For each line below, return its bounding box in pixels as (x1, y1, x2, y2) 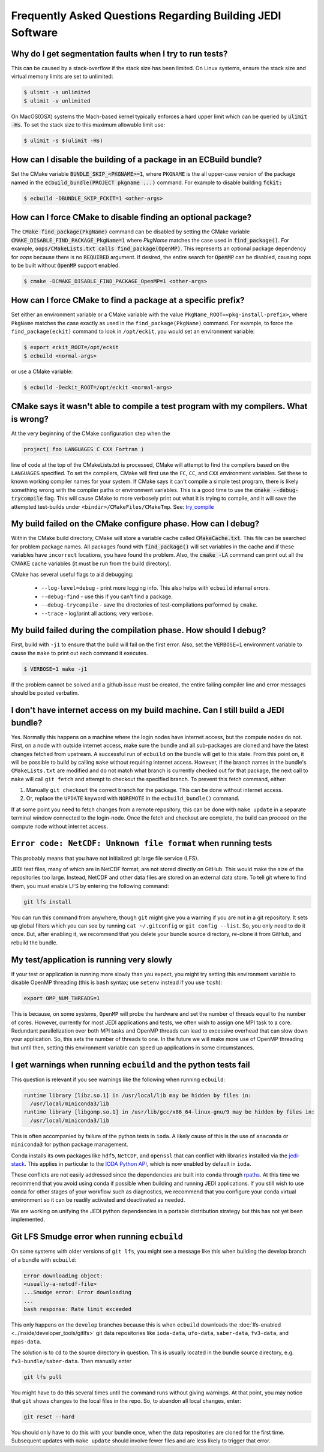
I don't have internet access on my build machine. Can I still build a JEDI (11, 705, 284, 715)
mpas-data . (11, 1338, 41, 1345)
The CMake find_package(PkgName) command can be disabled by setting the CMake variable (11, 228, 250, 235)
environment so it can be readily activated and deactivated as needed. (11, 1196, 185, 1204)
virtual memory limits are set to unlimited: (11, 73, 113, 80)
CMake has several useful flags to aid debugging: (11, 571, 134, 578)
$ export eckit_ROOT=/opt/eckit (23, 344, 119, 351)
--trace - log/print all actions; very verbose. (41, 610, 154, 617)
